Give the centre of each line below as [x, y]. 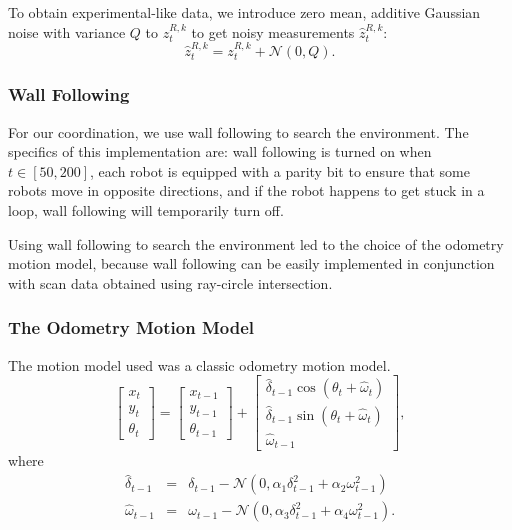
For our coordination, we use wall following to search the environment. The [238, 131]
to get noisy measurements [273, 31]
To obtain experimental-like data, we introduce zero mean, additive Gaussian [244, 12]
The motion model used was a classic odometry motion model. [199, 364]
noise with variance [67, 31]
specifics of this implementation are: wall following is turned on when [220, 151]
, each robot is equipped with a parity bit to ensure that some [280, 170]
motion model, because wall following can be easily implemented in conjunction [251, 263]
